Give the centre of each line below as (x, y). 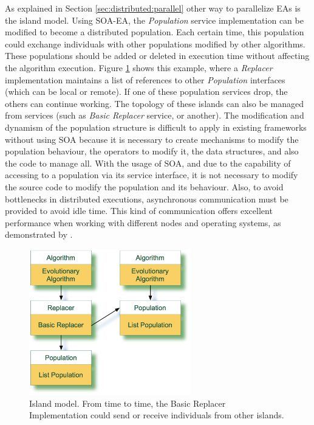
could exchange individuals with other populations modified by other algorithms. (155, 43)
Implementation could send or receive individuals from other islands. (157, 415)
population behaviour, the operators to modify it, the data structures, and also (152, 151)
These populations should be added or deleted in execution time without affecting (157, 56)
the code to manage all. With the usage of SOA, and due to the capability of (148, 163)
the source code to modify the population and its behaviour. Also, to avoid (144, 186)
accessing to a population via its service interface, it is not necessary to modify (152, 175)
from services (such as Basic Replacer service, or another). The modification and (155, 115)
